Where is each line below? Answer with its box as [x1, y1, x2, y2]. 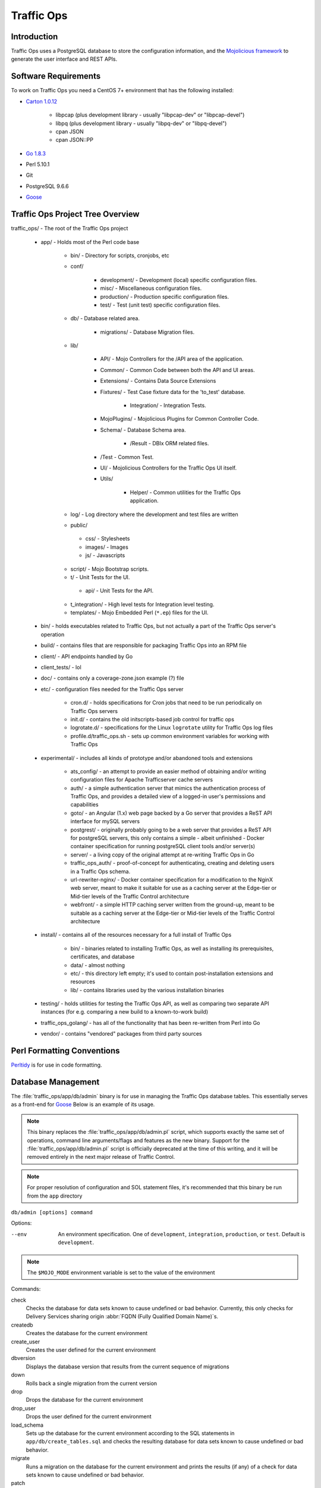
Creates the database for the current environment [26, 1330, 148, 1337]
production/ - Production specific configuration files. [100, 293, 229, 300]
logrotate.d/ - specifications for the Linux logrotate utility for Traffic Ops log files [70, 724, 273, 732]
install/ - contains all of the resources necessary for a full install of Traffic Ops [40, 931, 232, 939]
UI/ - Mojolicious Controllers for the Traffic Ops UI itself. [100, 464, 237, 471]
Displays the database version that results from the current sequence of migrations [26, 1363, 229, 1370]
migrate [11, 1455, 30, 1462]
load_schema [11, 1421, 44, 1428]
